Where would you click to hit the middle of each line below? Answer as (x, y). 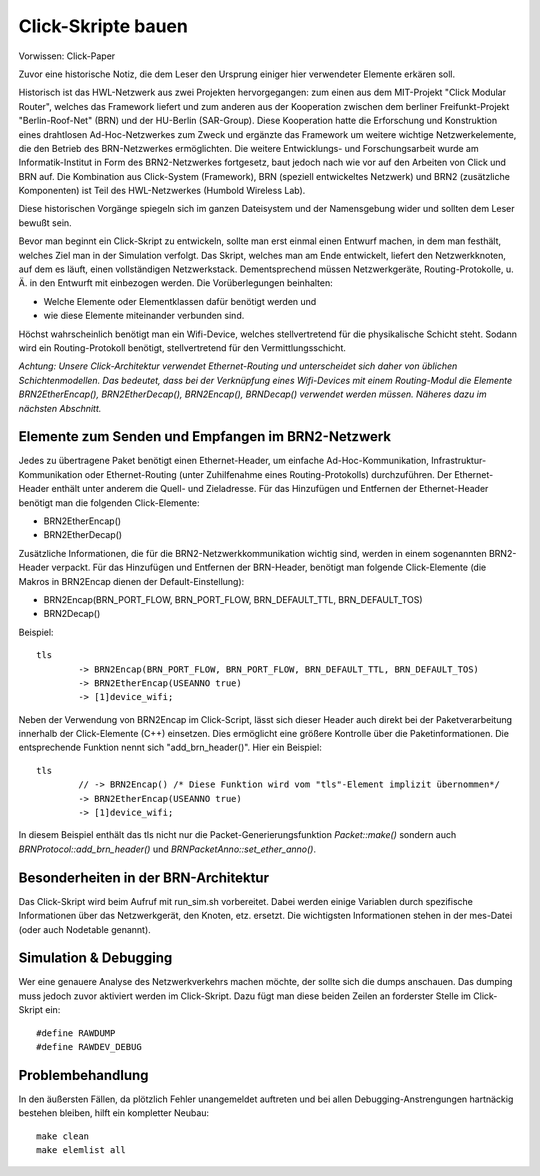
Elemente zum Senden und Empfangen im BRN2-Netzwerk (205, 436)
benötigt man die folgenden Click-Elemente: (109, 502)
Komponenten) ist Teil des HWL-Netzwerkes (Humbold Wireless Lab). (162, 191)
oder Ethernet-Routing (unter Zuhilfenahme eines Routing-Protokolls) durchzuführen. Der (268, 474)
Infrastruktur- (459, 461)
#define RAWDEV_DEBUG (89, 1046)
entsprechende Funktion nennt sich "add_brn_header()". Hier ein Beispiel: (170, 747)
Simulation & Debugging (95, 958)
